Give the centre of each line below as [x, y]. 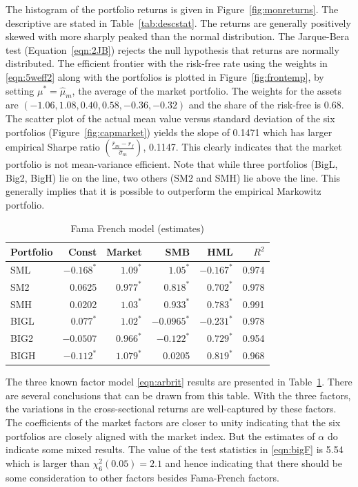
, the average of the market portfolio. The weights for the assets [207, 90]
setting [20, 90]
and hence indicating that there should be [254, 462]
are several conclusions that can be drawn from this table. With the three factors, [178, 395]
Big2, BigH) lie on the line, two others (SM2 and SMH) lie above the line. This [173, 177]
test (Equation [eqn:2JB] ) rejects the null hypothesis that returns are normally [172, 49]
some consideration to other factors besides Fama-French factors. [142, 477]
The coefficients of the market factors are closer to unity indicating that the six [173, 422]
